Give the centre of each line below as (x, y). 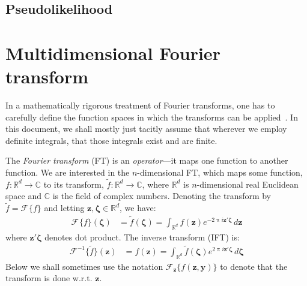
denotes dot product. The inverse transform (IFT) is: (142, 237)
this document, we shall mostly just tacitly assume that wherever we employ (146, 129)
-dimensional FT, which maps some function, (220, 172)
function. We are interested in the (68, 172)
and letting (64, 208)
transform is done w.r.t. (49, 278)
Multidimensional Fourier (113, 52)
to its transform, (74, 184)
